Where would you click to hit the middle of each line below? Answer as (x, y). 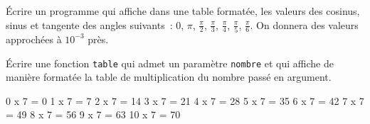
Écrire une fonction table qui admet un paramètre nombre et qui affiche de (170, 63)
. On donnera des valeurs (304, 24)
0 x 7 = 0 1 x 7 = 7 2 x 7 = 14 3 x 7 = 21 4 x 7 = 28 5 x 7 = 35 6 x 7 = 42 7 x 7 (185, 100)
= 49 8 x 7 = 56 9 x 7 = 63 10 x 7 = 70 (93, 114)
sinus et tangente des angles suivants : (89, 24)
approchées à (34, 39)
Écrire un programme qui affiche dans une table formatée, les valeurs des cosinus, (183, 11)
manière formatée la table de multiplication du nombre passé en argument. (169, 77)
